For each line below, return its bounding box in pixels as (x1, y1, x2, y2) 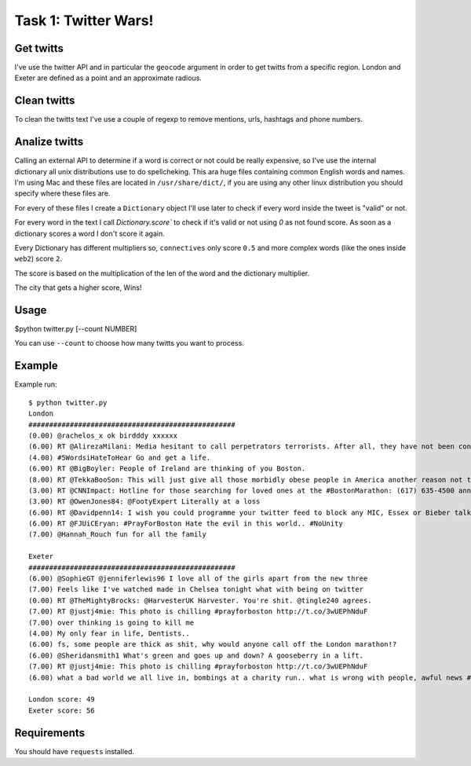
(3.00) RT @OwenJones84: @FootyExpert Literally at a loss (28, 497, 261, 506)
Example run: (14, 379, 58, 389)
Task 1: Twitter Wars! (14, 12, 154, 29)
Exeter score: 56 (28, 706, 95, 715)
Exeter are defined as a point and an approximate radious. (14, 73, 202, 82)
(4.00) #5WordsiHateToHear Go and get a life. (28, 453, 211, 462)
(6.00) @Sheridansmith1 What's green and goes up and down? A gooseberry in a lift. (28, 651, 364, 660)
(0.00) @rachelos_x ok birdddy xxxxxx (28, 431, 178, 440)
